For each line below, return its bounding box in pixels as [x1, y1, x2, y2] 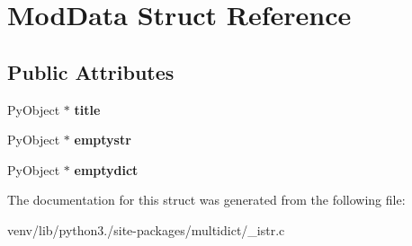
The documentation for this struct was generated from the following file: [7, 190, 406, 209]
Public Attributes [7, 57, 175, 85]
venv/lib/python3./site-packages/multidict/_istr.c [7, 220, 285, 239]
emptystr [74, 130, 131, 149]
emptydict [74, 160, 139, 179]
